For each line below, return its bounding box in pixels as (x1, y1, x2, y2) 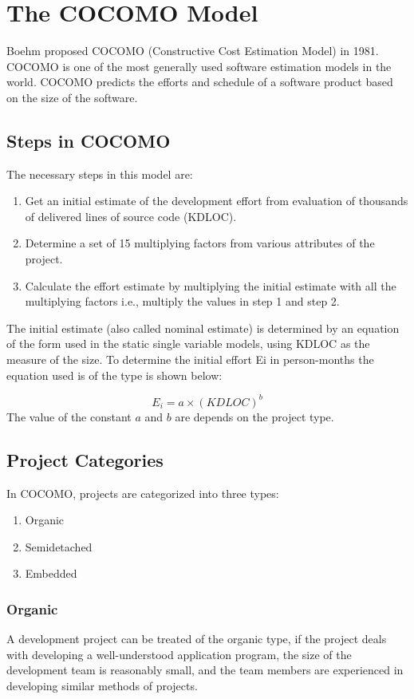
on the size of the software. (6, 89, 138, 105)
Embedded (25, 565, 77, 582)
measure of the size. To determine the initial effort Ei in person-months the (6, 351, 374, 368)
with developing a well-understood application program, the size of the (6, 646, 352, 662)
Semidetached (25, 538, 93, 555)
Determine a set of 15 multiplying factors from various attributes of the (25, 235, 375, 251)
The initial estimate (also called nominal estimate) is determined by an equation (6, 319, 400, 336)
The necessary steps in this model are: (6, 165, 193, 182)
